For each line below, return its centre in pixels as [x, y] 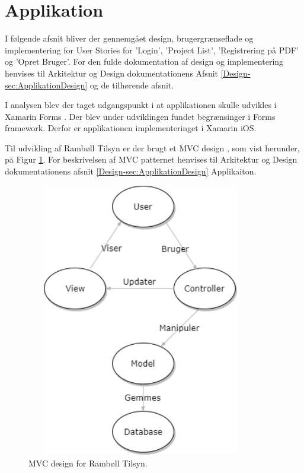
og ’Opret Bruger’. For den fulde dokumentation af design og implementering [144, 61]
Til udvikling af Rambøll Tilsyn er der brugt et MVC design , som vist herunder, [152, 147]
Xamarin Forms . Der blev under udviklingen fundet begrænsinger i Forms [140, 116]
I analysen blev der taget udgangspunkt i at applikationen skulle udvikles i [141, 105]
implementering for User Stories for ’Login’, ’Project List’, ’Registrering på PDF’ [152, 50]
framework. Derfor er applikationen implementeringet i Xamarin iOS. [131, 128]
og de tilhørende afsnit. [132, 85]
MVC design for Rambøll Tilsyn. [88, 463]
